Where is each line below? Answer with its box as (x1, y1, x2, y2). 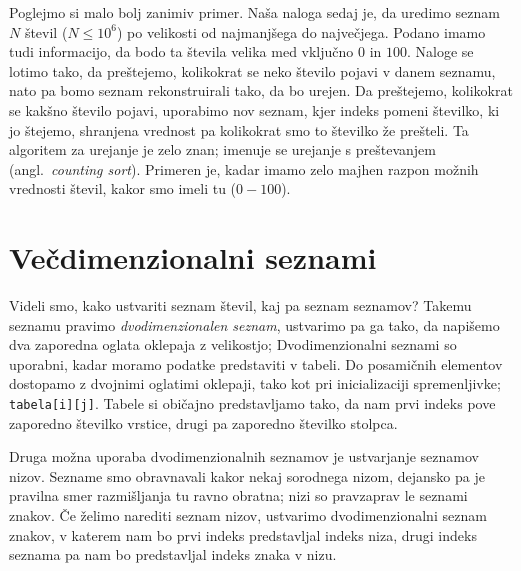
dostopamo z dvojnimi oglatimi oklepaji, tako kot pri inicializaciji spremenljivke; (9, 373, 501, 394)
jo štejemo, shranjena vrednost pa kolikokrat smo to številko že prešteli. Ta (9, 119, 469, 140)
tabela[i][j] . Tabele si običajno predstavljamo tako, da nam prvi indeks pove (9, 393, 496, 414)
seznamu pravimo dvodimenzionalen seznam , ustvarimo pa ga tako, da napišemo (9, 314, 500, 335)
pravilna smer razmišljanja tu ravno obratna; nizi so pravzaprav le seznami (9, 485, 468, 506)
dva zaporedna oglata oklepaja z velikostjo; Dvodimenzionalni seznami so (9, 334, 457, 355)
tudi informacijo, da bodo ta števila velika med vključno (9, 41, 354, 62)
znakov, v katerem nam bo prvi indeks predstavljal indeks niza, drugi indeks (9, 524, 477, 545)
